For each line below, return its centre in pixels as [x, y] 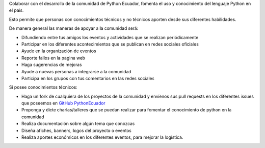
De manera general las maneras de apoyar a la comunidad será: [74, 28]
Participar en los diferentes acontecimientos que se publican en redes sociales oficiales [110, 44]
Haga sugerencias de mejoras [52, 65]
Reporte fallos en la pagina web [53, 58]
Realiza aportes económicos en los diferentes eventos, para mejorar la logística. [102, 137]
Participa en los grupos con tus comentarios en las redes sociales [88, 78]
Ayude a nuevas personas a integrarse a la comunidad [76, 71]
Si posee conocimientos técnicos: [43, 87]
